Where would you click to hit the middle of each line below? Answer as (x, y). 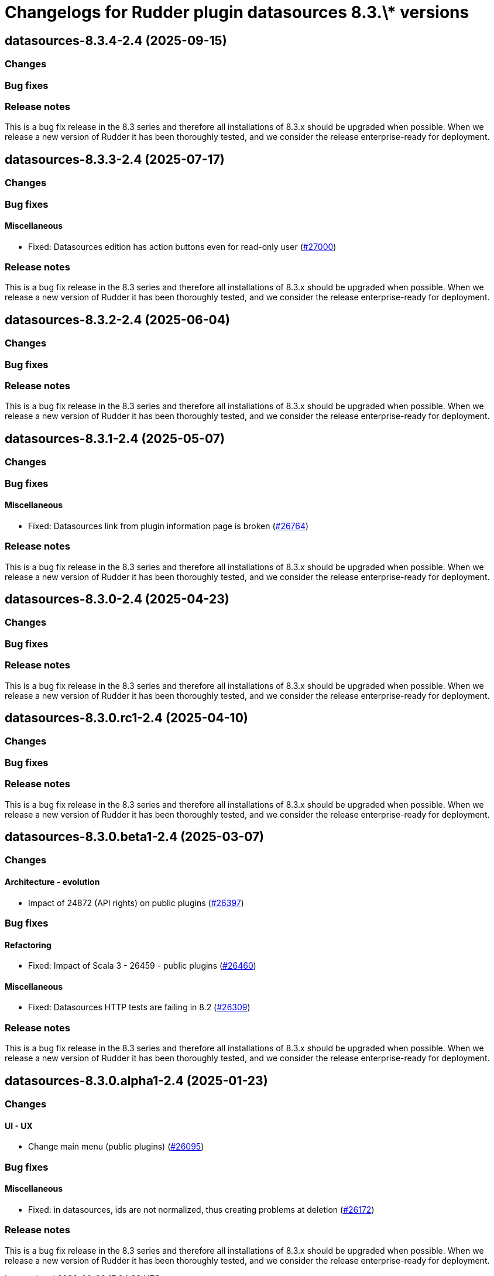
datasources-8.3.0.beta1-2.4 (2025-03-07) (135, 837)
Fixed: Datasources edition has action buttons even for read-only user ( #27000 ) (182, 246)
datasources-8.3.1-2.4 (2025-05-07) (115, 438)
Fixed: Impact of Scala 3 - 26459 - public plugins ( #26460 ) (142, 966)
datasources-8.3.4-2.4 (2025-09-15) (116, 40)
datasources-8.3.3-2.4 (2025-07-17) (115, 159)
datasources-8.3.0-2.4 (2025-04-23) (117, 599)
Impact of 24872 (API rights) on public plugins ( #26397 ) (136, 903)
